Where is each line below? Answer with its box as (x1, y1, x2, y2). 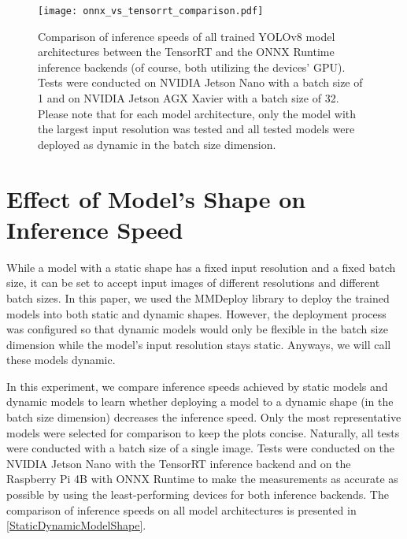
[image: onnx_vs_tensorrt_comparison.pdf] (38, 6, 264, 17)
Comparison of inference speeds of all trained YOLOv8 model (38, 28, 335, 44)
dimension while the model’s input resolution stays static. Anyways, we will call (6, 336, 391, 352)
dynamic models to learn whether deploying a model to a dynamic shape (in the (6, 393, 394, 410)
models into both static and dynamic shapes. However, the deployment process (6, 305, 387, 322)
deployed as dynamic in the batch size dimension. (38, 136, 276, 152)
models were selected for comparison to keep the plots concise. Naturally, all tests (6, 424, 400, 440)
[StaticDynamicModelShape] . (6, 517, 146, 533)
